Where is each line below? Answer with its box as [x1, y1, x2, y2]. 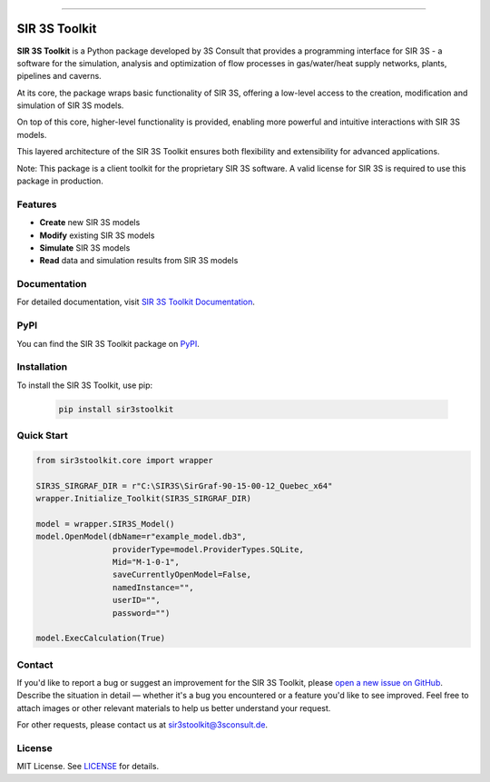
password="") [112, 608, 171, 618]
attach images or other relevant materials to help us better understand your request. [16, 702, 331, 713]
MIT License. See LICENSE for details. [16, 761, 159, 772]
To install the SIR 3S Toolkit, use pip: [16, 380, 153, 391]
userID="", [112, 595, 161, 606]
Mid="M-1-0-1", [112, 557, 181, 568]
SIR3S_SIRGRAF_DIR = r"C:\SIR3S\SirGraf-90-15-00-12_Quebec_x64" [35, 480, 333, 490]
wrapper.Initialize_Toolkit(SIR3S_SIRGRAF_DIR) [35, 493, 251, 504]
